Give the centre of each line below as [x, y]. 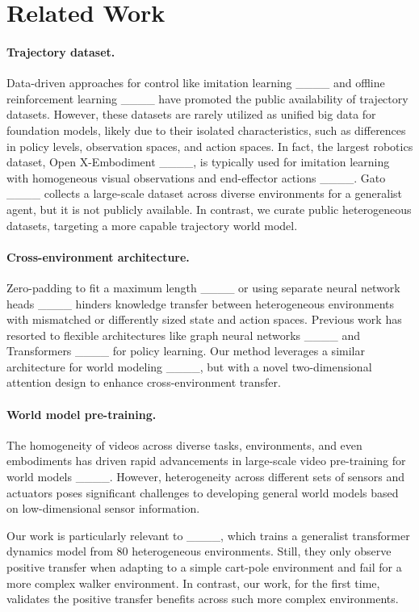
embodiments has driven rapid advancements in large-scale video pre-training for [206, 461]
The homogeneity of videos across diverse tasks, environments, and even [184, 444]
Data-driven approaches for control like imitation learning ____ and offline [196, 83]
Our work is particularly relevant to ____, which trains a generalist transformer [208, 535]
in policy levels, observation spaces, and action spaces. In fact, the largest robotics [210, 146]
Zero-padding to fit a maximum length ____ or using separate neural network [203, 287]
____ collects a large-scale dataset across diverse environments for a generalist [204, 193]
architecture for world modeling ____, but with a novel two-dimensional [189, 366]
